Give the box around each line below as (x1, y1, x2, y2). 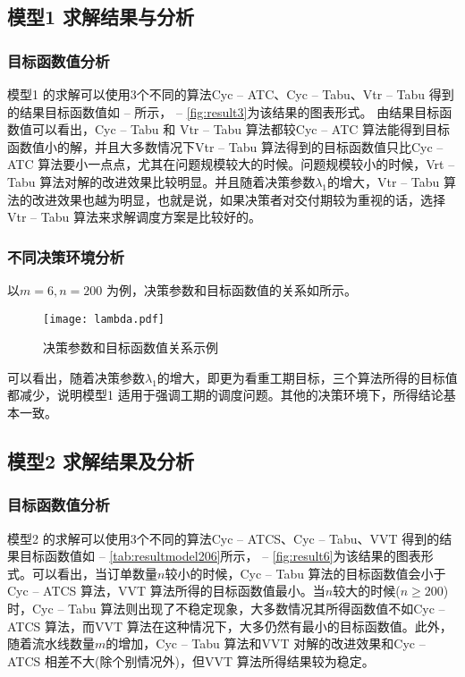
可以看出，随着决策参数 (7, 368, 145, 386)
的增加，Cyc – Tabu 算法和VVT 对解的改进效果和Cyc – (106, 634, 426, 653)
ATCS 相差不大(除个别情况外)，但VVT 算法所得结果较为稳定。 (7, 651, 375, 670)
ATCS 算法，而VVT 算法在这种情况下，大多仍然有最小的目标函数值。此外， (7, 616, 452, 635)
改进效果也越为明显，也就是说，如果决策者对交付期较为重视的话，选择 (31, 190, 445, 208)
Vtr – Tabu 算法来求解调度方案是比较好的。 (7, 207, 261, 226)
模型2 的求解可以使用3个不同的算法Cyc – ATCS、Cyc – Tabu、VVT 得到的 (7, 529, 440, 547)
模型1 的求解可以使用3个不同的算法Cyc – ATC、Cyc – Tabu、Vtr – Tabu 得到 (7, 85, 454, 103)
